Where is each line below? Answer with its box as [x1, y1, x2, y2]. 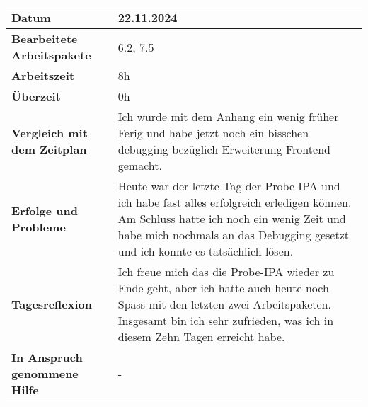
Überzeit [11, 88, 61, 104]
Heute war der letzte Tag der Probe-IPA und [117, 178, 340, 194]
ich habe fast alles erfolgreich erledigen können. [117, 194, 352, 210]
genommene [11, 365, 79, 382]
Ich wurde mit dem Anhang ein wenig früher [117, 108, 339, 125]
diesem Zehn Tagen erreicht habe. [117, 328, 285, 345]
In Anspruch [11, 349, 83, 365]
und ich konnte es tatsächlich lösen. [117, 243, 294, 259]
